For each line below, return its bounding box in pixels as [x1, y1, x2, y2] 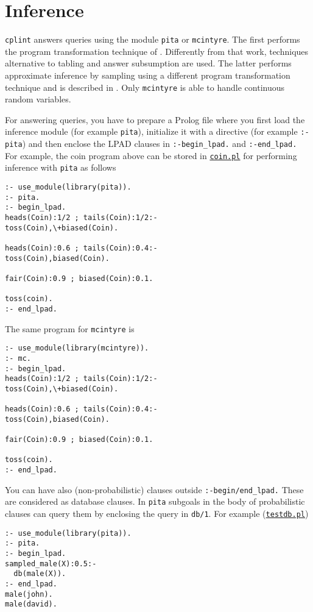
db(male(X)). [13, 569, 66, 578]
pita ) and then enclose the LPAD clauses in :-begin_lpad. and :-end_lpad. [5, 137, 297, 150]
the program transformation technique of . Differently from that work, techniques [5, 44, 309, 57]
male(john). [5, 589, 53, 599]
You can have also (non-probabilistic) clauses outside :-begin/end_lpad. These [5, 483, 304, 496]
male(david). [5, 600, 57, 609]
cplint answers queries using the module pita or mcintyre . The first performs [5, 33, 300, 46]
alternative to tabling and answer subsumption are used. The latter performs [5, 57, 292, 69]
